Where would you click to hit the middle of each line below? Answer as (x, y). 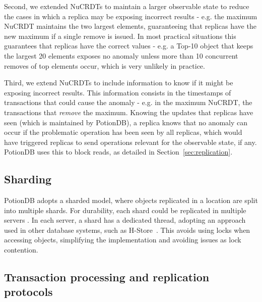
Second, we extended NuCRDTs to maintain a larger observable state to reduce (127, 6)
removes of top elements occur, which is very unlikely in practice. (105, 65)
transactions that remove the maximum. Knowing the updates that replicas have (129, 112)
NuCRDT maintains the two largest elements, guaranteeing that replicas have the (130, 26)
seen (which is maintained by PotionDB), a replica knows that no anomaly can (126, 122)
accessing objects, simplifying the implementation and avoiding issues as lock (123, 240)
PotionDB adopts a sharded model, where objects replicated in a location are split (131, 200)
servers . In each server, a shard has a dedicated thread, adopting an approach (125, 220)
